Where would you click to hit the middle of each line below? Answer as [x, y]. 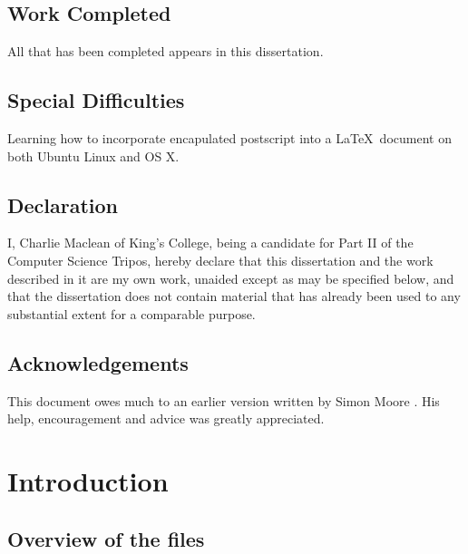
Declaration [63, 204]
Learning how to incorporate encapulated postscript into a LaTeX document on [229, 138]
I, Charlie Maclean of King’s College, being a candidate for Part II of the [210, 243]
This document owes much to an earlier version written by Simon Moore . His [224, 400]
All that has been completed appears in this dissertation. [166, 51]
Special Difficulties [96, 100]
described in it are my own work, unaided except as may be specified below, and [231, 278]
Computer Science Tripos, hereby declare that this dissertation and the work [220, 260]
